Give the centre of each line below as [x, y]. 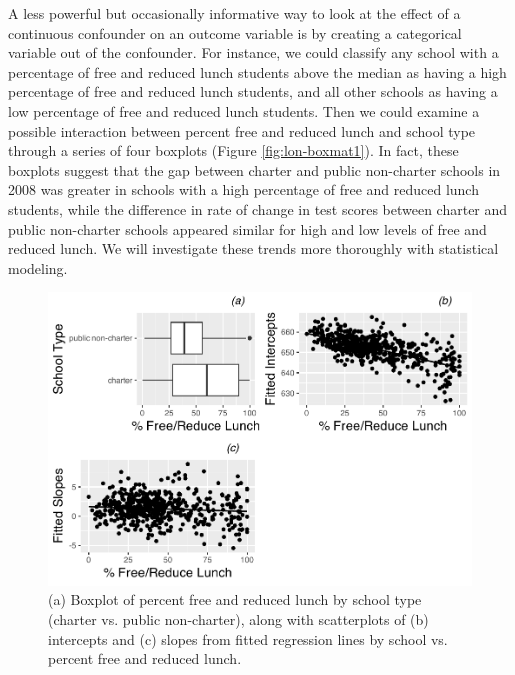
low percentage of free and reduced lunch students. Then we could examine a [244, 110]
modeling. [38, 267]
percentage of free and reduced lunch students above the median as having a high [257, 71]
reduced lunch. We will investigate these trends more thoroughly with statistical [253, 248]
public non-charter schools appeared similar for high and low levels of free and [247, 228]
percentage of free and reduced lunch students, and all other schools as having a [253, 91]
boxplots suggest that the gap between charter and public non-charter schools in [254, 169]
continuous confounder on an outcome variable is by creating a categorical [235, 32]
